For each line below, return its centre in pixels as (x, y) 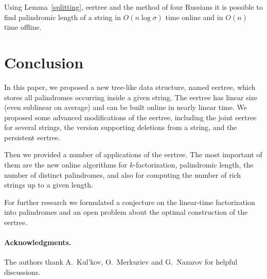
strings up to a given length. (49, 185)
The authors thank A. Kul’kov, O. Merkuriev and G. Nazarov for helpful (121, 262)
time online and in (194, 17)
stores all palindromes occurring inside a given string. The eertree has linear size (131, 97)
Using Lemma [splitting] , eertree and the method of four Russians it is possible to (133, 7)
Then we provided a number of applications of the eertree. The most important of (133, 154)
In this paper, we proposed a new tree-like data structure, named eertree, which (130, 87)
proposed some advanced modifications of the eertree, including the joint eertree (130, 117)
